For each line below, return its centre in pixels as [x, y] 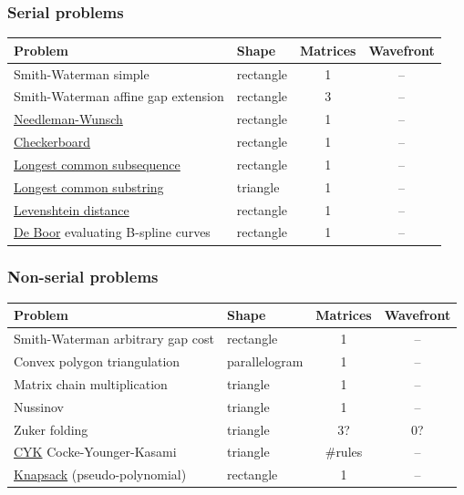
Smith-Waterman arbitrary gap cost [114, 339]
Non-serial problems [83, 277]
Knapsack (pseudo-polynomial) [100, 474]
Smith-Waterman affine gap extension [119, 96]
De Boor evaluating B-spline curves [112, 232]
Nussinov [39, 406]
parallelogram [265, 361]
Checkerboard [52, 142]
